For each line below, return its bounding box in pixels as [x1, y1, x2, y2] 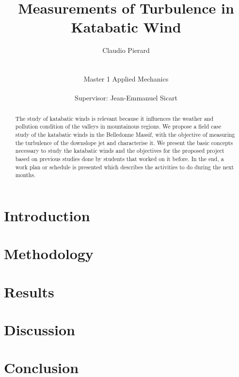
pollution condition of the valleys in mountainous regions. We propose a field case [15, 122, 222, 131]
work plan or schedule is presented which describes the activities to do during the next [15, 163, 234, 171]
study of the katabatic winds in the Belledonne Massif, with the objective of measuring [15, 130, 235, 138]
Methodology [4, 244, 94, 263]
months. [15, 171, 36, 179]
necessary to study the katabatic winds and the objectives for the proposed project [15, 147, 224, 155]
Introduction [4, 205, 90, 225]
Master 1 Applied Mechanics [83, 74, 169, 84]
